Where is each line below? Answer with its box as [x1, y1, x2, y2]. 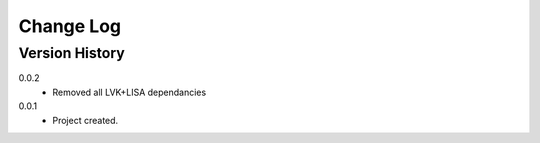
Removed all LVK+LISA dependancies [52, 86, 207, 98]
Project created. [52, 114, 119, 126]
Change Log [18, 15, 122, 37]
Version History [18, 44, 125, 62]
